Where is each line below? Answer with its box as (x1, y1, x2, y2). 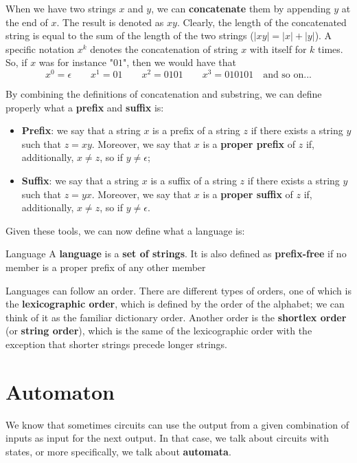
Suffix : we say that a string (21, 173, 139, 188)
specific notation (5, 41, 75, 56)
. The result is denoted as (56, 14, 164, 29)
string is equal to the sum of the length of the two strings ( (5, 28, 254, 43)
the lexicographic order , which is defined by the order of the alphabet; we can (5, 297, 345, 311)
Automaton (5, 377, 115, 405)
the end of (5, 14, 48, 29)
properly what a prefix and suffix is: (5, 100, 164, 114)
